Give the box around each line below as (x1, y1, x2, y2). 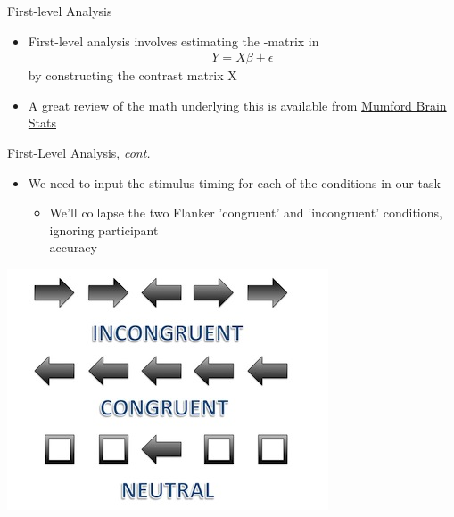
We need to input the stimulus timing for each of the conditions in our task (28, 173, 441, 192)
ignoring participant (49, 220, 159, 239)
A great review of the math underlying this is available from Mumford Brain (28, 95, 447, 114)
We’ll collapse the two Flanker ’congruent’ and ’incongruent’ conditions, (49, 203, 442, 222)
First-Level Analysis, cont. (7, 144, 151, 161)
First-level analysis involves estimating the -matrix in (28, 31, 319, 50)
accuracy (49, 238, 97, 257)
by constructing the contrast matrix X (28, 66, 237, 85)
